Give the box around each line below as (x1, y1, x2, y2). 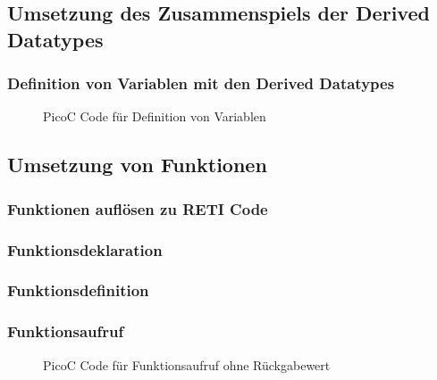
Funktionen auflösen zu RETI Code (7, 197, 268, 219)
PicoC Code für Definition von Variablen (43, 107, 266, 126)
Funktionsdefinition (7, 279, 149, 302)
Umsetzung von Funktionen (7, 151, 267, 178)
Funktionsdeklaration (7, 238, 163, 260)
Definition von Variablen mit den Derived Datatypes (7, 72, 395, 95)
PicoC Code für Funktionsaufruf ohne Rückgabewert (43, 355, 331, 374)
